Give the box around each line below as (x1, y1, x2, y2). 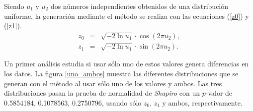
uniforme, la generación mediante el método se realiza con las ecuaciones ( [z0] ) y (4, 10, 249, 21)
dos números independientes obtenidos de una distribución (50, 1, 229, 11)
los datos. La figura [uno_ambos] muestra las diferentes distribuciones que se (4, 68, 239, 78)
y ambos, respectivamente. (162, 97, 243, 108)
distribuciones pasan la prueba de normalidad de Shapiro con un (4, 88, 200, 98)
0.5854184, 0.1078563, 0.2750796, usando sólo (4, 97, 142, 108)
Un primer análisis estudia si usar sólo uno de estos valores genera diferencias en (4, 58, 249, 69)
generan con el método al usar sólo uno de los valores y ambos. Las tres (4, 78, 222, 88)
